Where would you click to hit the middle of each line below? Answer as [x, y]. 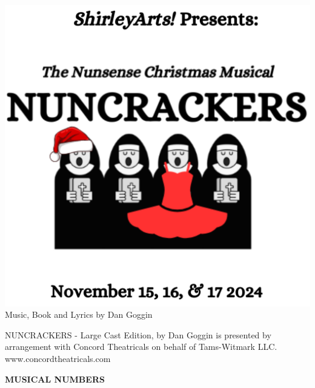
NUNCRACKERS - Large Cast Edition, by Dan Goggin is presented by [138, 334]
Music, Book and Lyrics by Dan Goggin [79, 314]
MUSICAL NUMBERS [55, 379]
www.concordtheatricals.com [58, 358]
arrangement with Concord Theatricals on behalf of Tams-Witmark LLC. [141, 347]
